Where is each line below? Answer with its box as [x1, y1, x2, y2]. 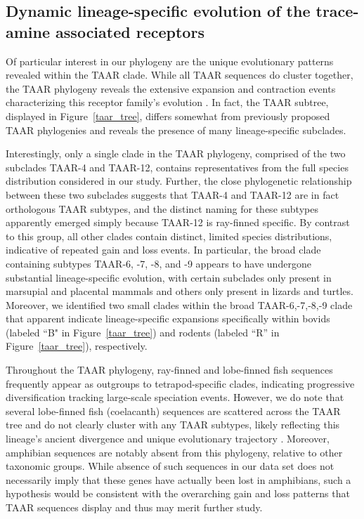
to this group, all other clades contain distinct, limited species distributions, [6, 228, 332, 243]
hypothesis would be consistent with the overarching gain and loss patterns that [6, 486, 350, 501]
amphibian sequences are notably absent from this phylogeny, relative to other [6, 445, 343, 459]
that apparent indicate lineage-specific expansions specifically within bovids [6, 311, 330, 326]
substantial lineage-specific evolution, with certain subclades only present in [6, 270, 332, 284]
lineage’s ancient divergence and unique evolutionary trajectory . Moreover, [6, 431, 330, 446]
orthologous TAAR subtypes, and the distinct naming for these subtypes [6, 201, 318, 216]
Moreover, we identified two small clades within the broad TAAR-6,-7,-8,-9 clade [6, 297, 353, 312]
